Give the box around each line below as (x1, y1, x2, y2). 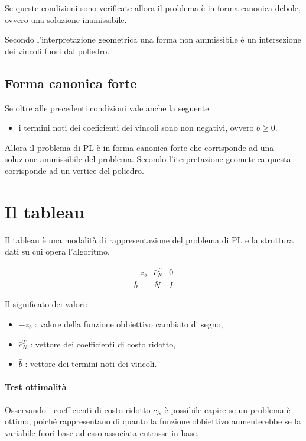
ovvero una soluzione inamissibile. (5, 13, 127, 25)
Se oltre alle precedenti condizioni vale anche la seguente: (5, 101, 211, 114)
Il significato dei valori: (5, 298, 88, 310)
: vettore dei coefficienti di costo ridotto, (30, 337, 176, 350)
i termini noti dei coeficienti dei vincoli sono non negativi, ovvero (18, 121, 254, 134)
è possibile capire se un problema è (164, 403, 291, 416)
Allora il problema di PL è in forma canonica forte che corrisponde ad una (5, 141, 274, 153)
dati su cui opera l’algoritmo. (5, 245, 110, 257)
